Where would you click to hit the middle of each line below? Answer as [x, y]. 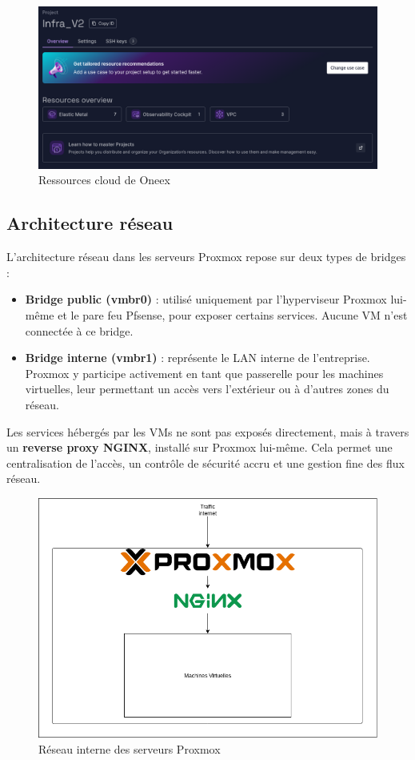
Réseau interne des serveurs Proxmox [130, 748]
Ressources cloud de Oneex [104, 180]
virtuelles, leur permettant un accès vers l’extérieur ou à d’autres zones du [207, 389]
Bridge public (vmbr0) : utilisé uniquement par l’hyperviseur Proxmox [206, 299]
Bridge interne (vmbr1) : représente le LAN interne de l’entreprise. [198, 358]
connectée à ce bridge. [79, 330]
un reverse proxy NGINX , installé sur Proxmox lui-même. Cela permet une [200, 447]
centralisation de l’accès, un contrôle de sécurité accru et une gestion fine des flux [206, 462]
